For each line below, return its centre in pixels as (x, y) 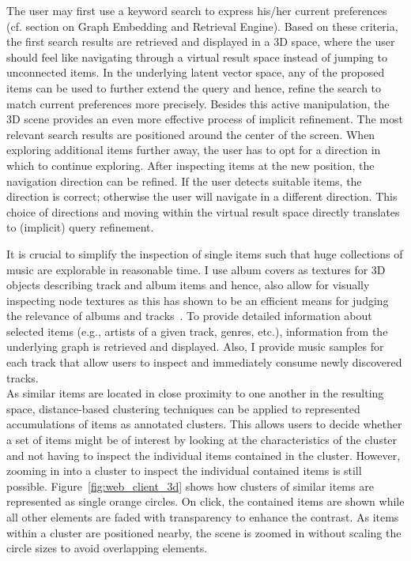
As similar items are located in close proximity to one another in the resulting (195, 393)
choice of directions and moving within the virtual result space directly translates (203, 211)
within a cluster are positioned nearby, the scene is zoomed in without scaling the (204, 532)
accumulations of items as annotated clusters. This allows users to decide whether (204, 424)
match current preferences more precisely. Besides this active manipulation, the (198, 103)
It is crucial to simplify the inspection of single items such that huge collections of (205, 253)
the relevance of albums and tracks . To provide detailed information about (189, 316)
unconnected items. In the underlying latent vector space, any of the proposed (196, 72)
